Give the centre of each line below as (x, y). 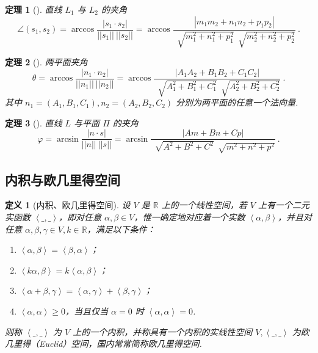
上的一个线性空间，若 (204, 205)
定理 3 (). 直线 (34, 122)
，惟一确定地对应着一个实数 (190, 217)
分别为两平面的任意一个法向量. (237, 102)
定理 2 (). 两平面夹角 (46, 62)
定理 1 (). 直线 (34, 9)
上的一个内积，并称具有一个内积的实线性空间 (163, 331)
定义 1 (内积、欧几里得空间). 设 (68, 205)
